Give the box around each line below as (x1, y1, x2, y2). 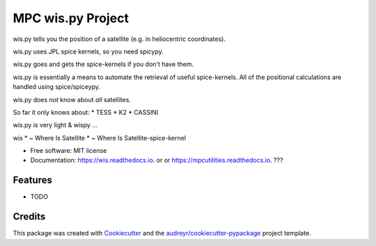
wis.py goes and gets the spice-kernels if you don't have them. (13, 60, 194, 69)
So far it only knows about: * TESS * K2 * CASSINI (13, 108, 159, 116)
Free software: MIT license (30, 147, 107, 155)
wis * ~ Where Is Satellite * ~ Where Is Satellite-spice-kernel (13, 133, 187, 142)
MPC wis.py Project (13, 10, 129, 26)
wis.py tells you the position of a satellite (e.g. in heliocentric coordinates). (13, 35, 226, 43)
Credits (13, 211, 46, 222)
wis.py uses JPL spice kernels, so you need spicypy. (13, 47, 164, 56)
